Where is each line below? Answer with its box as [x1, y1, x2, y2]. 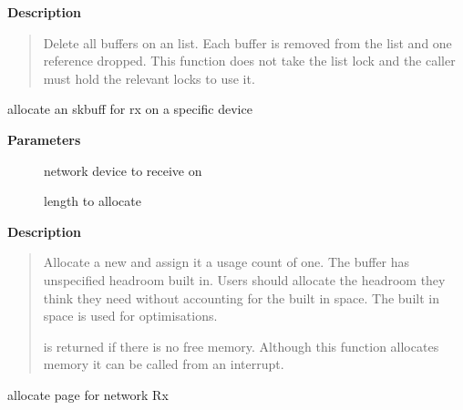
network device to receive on [44, 160, 202, 179]
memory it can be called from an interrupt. [43, 354, 284, 374]
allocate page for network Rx [7, 384, 169, 404]
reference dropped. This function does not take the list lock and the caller [43, 51, 456, 70]
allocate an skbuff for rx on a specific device [7, 99, 252, 118]
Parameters [7, 129, 81, 149]
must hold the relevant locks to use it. [43, 68, 255, 87]
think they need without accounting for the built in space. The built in [43, 288, 439, 307]
